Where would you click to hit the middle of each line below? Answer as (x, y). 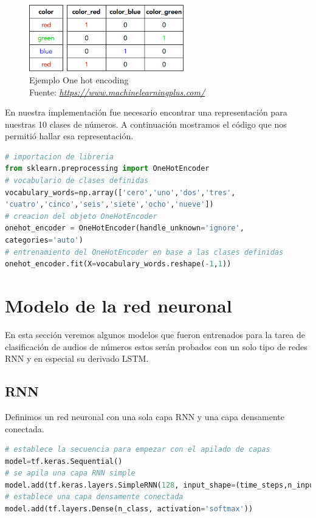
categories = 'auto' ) (44, 240)
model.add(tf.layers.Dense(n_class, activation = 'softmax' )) (129, 509)
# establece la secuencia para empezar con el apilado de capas (138, 450)
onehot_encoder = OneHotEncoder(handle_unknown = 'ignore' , (125, 228)
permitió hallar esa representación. (69, 136)
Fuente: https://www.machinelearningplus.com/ (117, 92)
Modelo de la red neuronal (118, 305)
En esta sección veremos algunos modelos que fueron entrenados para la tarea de (155, 334)
